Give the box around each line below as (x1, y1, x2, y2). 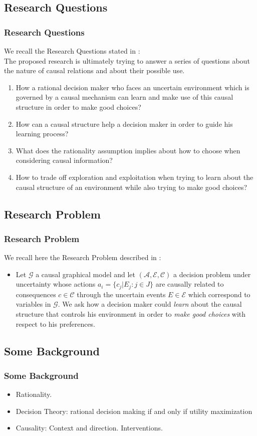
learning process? (16, 128, 69, 139)
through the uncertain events (77, 289, 166, 299)
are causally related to (155, 279, 224, 289)
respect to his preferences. (16, 318, 96, 329)
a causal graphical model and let (36, 269, 135, 279)
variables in (16, 299, 51, 309)
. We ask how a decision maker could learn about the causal (58, 299, 242, 309)
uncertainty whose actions (16, 279, 96, 289)
